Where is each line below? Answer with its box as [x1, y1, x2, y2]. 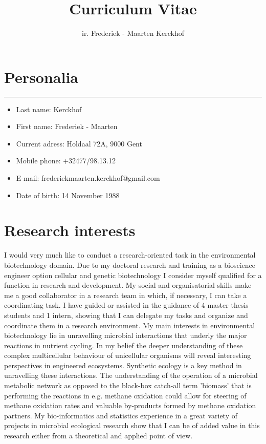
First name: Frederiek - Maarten [16, 121, 118, 132]
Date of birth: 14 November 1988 [16, 189, 120, 200]
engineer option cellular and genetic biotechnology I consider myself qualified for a [4, 269, 262, 280]
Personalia [4, 66, 79, 87]
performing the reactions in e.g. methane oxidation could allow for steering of [4, 390, 247, 400]
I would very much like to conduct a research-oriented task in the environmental [4, 249, 256, 260]
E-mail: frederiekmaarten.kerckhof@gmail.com [16, 173, 160, 183]
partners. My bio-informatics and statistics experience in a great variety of [4, 410, 238, 420]
